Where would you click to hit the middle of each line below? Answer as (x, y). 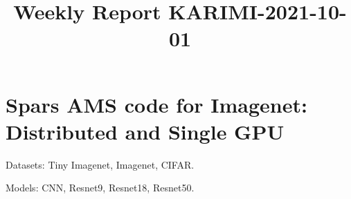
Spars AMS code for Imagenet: (156, 104)
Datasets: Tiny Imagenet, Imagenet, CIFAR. (100, 164)
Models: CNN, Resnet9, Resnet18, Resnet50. (100, 188)
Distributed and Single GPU (145, 131)
